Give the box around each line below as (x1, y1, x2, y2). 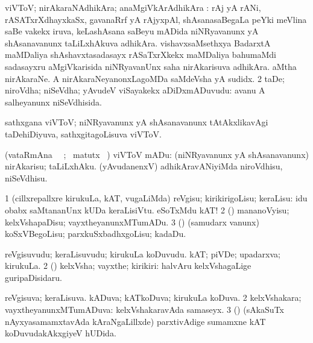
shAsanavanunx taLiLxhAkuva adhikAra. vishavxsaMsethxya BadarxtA (5, 36, 271, 49)
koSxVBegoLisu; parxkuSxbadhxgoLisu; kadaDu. (5, 227, 186, 240)
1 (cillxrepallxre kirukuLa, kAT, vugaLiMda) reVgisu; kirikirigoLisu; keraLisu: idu (5, 192, 308, 204)
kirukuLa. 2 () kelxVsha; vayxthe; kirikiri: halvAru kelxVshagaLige (5, 259, 251, 272)
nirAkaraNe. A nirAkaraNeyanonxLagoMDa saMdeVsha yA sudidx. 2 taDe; (5, 72, 285, 84)
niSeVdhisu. (5, 171, 48, 184)
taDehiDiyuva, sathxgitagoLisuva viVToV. (5, 127, 162, 140)
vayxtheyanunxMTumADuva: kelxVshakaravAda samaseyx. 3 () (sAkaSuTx (5, 303, 284, 316)
